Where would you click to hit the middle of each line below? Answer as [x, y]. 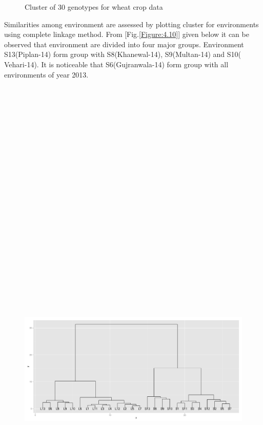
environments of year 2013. [46, 74]
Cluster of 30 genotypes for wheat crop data [94, 7]
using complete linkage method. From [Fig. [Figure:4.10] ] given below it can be [127, 34]
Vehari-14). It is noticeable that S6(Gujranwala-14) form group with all [116, 64]
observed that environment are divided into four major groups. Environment [124, 44]
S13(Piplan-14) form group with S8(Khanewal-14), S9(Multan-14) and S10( [123, 54]
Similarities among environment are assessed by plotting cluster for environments [131, 24]
